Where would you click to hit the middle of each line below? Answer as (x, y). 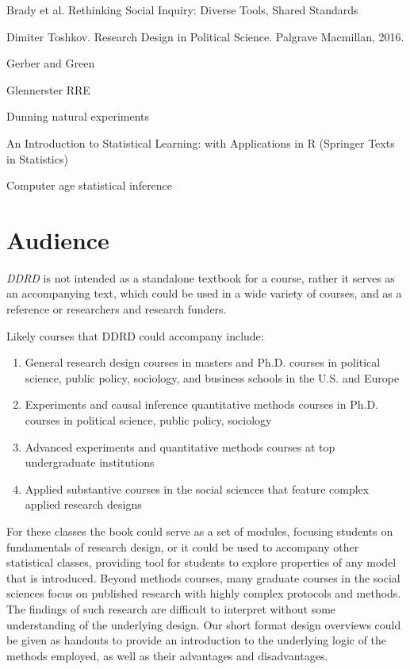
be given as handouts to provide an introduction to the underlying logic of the (197, 640)
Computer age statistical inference (90, 185)
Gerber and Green (51, 63)
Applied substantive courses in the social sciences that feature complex (197, 488)
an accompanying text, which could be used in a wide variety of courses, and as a (204, 293)
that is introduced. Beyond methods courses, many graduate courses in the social (203, 577)
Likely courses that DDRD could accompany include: (135, 335)
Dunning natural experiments (78, 116)
